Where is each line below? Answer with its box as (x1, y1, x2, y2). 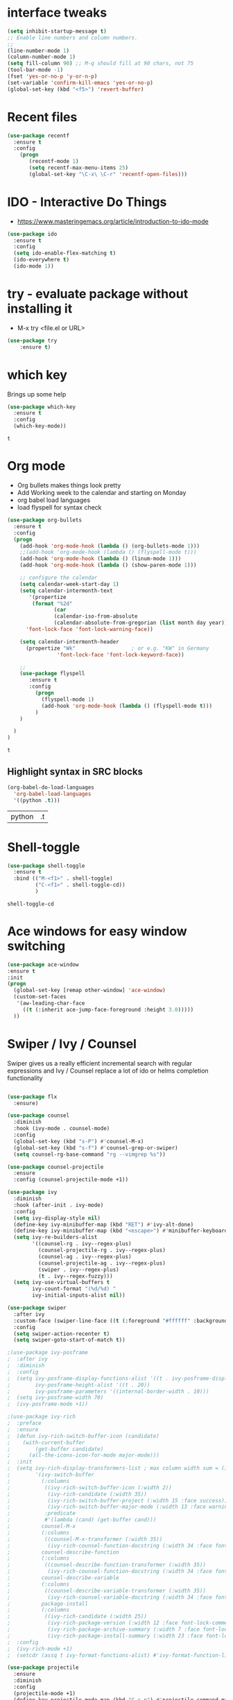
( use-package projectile (7, 1664, 79, 1672)
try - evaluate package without (7, 286, 189, 302)
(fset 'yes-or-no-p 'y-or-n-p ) (7, 73, 98, 80)
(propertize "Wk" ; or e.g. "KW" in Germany (25, 645, 209, 652)
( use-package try (7, 337, 58, 344)
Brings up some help (7, 390, 67, 398)
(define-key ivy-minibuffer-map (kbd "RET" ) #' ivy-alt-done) (13, 1221, 194, 1228)
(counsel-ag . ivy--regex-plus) (37, 1253, 132, 1260)
